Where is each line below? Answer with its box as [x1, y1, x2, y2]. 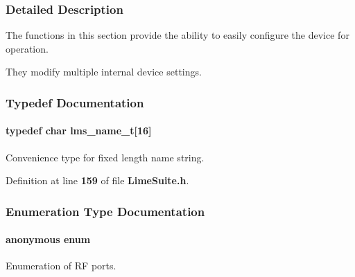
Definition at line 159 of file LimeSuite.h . [6, 173, 189, 188]
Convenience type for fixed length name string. [6, 150, 205, 164]
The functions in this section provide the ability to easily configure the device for [6, 28, 349, 42]
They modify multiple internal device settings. [6, 64, 202, 79]
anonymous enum [6, 232, 91, 247]
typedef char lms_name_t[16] [6, 123, 152, 138]
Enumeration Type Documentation [6, 202, 205, 220]
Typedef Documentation [6, 93, 144, 111]
